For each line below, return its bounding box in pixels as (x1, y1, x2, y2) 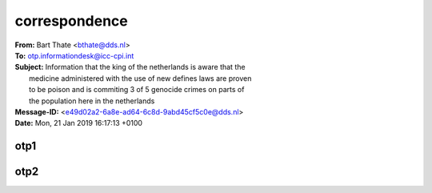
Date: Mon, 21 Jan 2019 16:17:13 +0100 (14, 119, 143, 128)
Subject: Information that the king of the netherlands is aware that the (14, 62, 246, 72)
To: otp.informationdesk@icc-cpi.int (14, 50, 134, 60)
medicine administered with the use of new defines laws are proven (29, 73, 252, 83)
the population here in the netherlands (29, 96, 155, 106)
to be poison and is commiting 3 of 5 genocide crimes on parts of (29, 85, 245, 94)
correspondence (14, 12, 128, 30)
